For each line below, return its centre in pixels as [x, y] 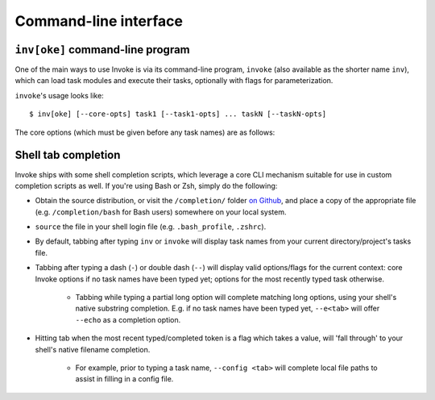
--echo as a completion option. [128, 319]
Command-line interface [99, 21]
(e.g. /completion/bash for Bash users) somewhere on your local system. [161, 212]
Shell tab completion [68, 155]
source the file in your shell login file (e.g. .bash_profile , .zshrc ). [151, 227]
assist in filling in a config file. [124, 379]
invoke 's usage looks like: [59, 95]
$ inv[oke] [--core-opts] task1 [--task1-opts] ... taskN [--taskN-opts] [178, 114]
